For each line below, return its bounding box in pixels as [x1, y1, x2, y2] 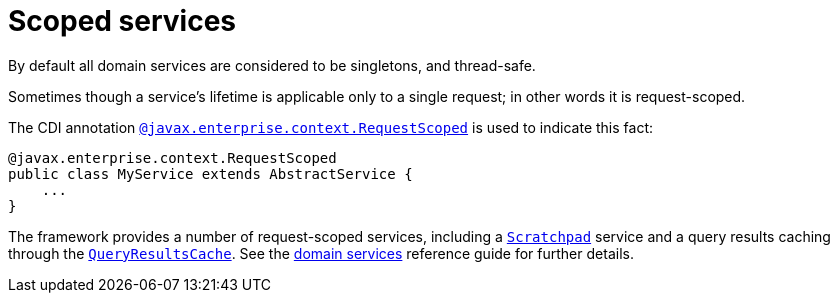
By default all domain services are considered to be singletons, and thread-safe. [8, 56, 536, 74]
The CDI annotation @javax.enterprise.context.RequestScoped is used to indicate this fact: [8, 118, 654, 136]
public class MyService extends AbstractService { [8, 165, 413, 182]
